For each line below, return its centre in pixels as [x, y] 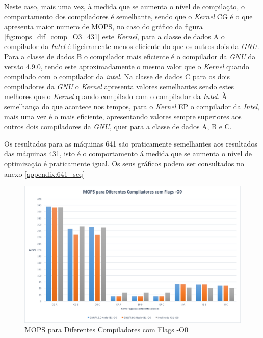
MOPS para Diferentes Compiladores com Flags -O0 [106, 330]
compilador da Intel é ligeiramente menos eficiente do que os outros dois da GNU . [132, 46]
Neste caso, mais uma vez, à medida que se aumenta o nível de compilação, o [124, 6]
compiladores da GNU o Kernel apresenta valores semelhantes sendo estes [119, 86]
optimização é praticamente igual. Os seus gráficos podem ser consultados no [124, 163]
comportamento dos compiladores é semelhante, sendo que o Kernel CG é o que [128, 16]
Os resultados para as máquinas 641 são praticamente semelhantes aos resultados [131, 143]
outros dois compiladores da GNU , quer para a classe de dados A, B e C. [118, 126]
